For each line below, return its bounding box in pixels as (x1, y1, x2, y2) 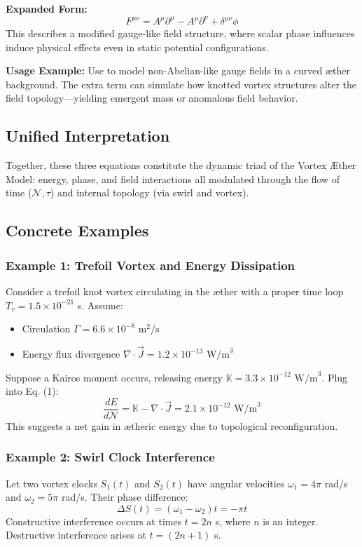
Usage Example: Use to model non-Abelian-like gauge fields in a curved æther (6, 63, 350, 78)
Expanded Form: (6, 1, 88, 15)
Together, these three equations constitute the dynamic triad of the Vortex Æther (6, 158, 356, 173)
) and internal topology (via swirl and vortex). (50, 185, 249, 200)
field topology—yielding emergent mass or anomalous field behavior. (6, 90, 298, 105)
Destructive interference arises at (6, 527, 146, 542)
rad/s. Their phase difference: (61, 489, 188, 504)
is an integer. (263, 513, 319, 528)
